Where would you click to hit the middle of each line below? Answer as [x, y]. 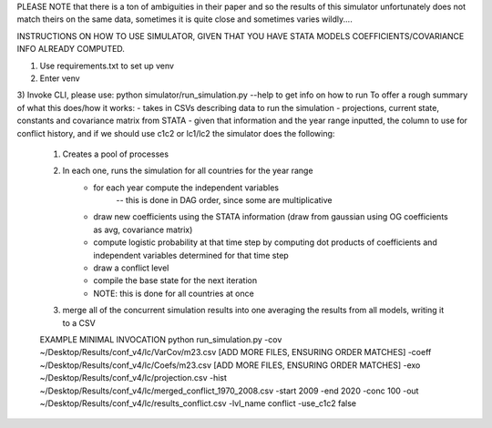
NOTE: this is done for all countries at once [174, 293]
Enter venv [60, 78]
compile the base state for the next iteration [175, 280]
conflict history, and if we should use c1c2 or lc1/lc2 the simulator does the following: [176, 133]
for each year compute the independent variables [186, 188]
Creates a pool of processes [115, 154]
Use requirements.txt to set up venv [107, 66]
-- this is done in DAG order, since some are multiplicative [224, 200]
